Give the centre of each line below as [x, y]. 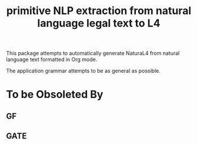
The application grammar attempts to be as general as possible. [83, 71]
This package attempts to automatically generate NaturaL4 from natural [93, 53]
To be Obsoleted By [55, 95]
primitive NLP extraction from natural [99, 11]
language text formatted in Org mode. [52, 59]
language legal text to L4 [99, 23]
